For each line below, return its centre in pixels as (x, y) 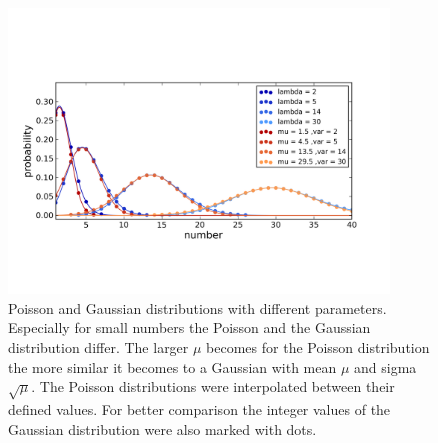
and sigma (385, 366)
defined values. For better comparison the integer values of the (199, 408)
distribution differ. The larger (98, 346)
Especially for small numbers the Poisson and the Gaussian (189, 327)
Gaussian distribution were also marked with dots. (162, 428)
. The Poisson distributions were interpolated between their (213, 386)
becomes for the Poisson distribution (318, 346)
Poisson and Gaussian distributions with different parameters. (197, 307)
